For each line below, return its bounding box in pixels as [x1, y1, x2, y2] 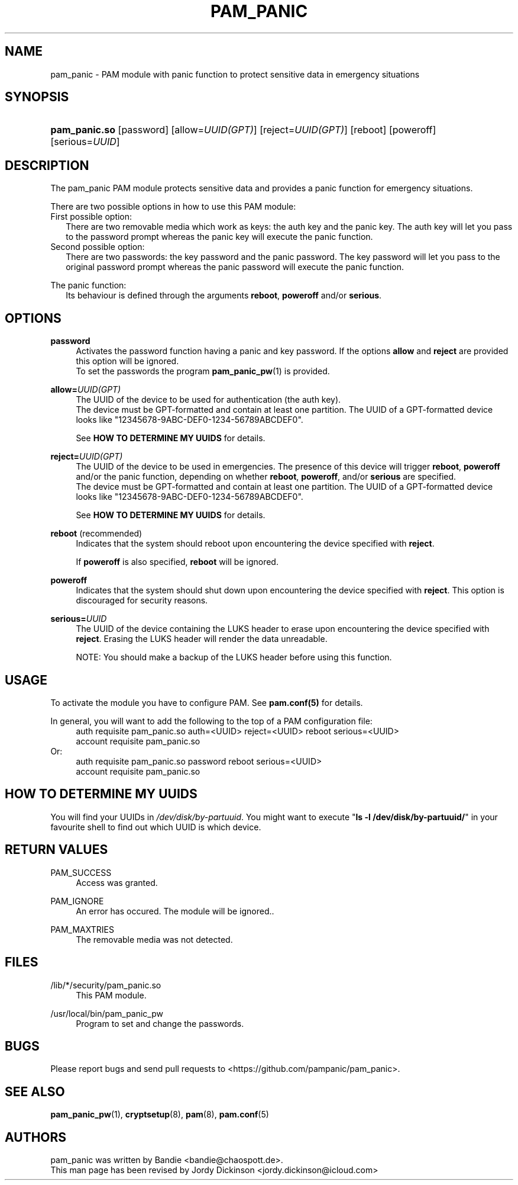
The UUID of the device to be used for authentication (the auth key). [76, 394, 341, 405]
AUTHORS [5, 1129, 67, 1145]
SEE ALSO [5, 1084, 65, 1099]
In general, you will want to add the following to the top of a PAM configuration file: [50, 715, 373, 726]
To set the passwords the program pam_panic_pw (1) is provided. [76, 366, 330, 377]
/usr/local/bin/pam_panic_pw [50, 1008, 163, 1019]
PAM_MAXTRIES [50, 924, 114, 934]
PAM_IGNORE [50, 895, 104, 906]
